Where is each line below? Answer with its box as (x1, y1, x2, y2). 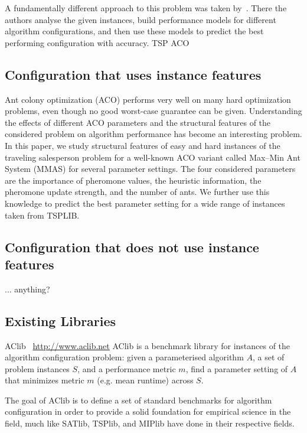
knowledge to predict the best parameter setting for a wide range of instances (5, 197, 285, 209)
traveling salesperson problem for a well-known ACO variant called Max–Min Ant (5, 151, 301, 163)
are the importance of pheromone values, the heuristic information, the (5, 174, 262, 186)
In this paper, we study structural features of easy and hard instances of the (5, 139, 280, 151)
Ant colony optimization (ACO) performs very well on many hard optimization (5, 93, 291, 105)
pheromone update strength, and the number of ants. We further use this (5, 185, 270, 198)
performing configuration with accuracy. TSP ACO (5, 36, 190, 48)
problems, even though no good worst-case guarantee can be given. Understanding (5, 105, 302, 117)
